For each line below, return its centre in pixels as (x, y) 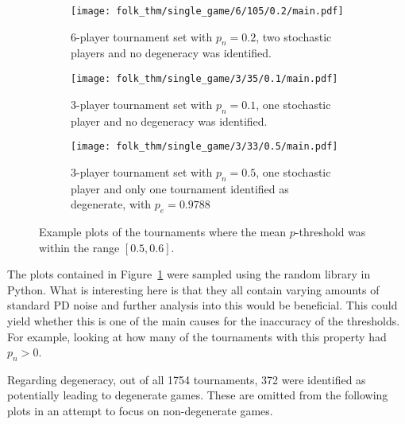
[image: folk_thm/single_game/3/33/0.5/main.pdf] (204, 147)
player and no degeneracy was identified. (169, 121)
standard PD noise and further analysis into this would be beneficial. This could (202, 305)
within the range (79, 247)
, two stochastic (294, 36)
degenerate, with (111, 204)
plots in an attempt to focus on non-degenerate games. (140, 411)
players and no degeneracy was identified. (172, 53)
